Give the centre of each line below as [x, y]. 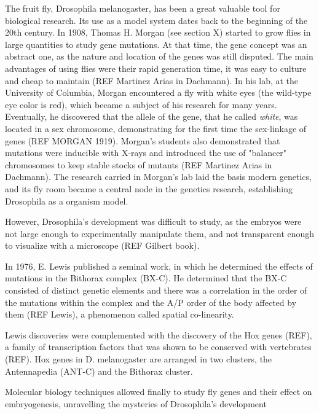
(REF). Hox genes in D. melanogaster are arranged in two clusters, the [139, 359]
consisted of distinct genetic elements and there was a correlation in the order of [156, 290]
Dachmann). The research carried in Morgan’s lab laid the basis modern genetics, [158, 177]
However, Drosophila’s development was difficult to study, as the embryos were [153, 221]
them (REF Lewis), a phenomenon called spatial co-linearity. [120, 314]
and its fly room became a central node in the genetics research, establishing [149, 188]
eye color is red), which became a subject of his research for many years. [141, 104]
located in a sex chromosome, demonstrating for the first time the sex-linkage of [156, 128]
